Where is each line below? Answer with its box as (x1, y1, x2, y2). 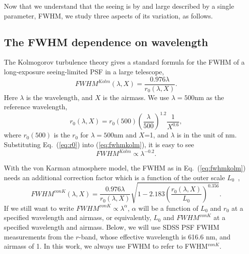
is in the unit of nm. (177, 130, 237, 140)
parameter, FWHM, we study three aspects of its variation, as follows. (4, 10, 213, 20)
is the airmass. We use (102, 92, 169, 102)
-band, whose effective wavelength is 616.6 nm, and (79, 231, 231, 241)
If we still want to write (4, 203, 74, 213)
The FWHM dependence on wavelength (4, 34, 208, 49)
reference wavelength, (4, 102, 67, 112)
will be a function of (138, 203, 199, 213)
